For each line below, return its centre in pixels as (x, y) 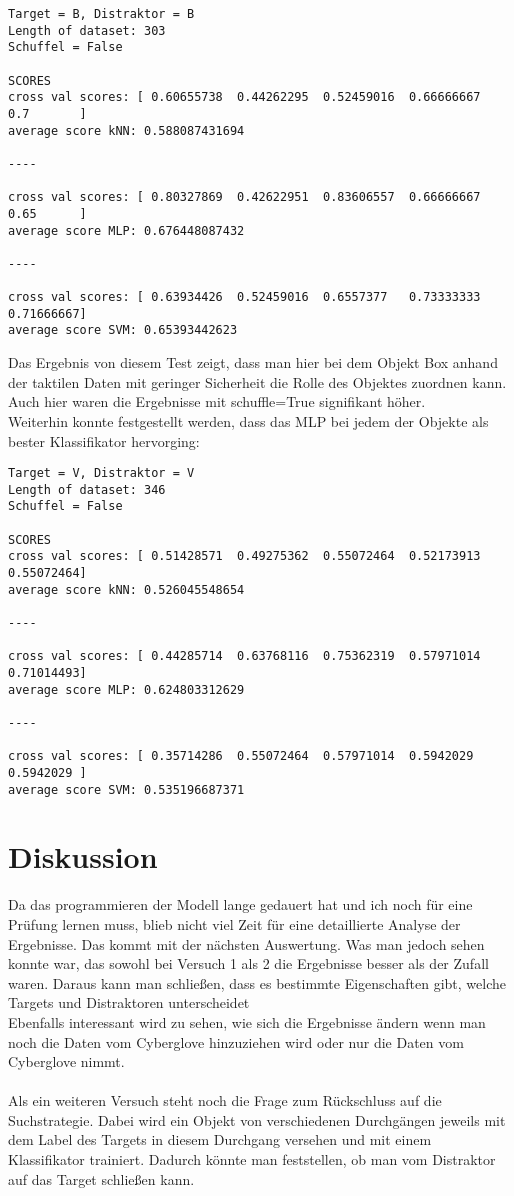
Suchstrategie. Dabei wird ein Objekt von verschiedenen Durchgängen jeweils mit (257, 1119)
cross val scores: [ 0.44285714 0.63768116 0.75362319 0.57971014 (244, 656)
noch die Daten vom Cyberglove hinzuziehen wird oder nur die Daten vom (236, 1041)
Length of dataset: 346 (87, 489)
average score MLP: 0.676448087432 (126, 230)
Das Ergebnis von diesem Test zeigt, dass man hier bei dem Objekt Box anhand (253, 362)
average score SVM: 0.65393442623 (123, 330)
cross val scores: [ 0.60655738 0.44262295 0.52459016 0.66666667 (244, 97)
